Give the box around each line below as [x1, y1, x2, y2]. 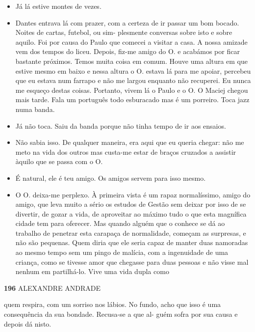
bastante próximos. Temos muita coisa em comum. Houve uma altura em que [15, 55, 248, 66]
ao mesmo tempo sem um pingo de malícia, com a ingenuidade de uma [15, 247, 229, 257]
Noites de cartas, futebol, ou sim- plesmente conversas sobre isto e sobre [15, 27, 232, 37]
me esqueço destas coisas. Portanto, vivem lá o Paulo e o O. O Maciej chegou [15, 84, 248, 95]
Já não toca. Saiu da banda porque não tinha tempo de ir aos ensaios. [15, 120, 226, 131]
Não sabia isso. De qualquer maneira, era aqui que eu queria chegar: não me [15, 137, 244, 147]
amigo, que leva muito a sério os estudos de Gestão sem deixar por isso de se [15, 199, 246, 209]
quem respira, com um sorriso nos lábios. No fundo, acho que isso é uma [4, 299, 221, 309]
